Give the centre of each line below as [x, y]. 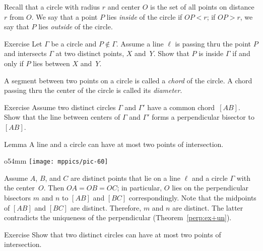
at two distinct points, [90, 53]
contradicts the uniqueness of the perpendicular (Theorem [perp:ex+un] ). [118, 217]
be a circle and [74, 43]
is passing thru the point [213, 43]
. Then [54, 188]
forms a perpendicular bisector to [203, 117]
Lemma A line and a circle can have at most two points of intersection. [114, 144]
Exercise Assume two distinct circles [60, 107]
